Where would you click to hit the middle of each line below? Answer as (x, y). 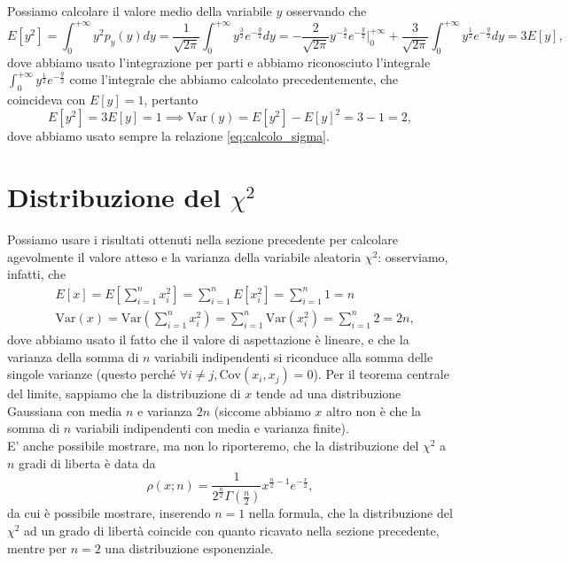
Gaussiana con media (65, 410)
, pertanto (171, 100)
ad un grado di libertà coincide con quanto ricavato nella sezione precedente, (232, 530)
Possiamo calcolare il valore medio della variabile (140, 11)
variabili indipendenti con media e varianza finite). (212, 428)
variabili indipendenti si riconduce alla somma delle (294, 356)
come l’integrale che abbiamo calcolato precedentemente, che (234, 79)
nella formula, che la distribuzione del (351, 513)
